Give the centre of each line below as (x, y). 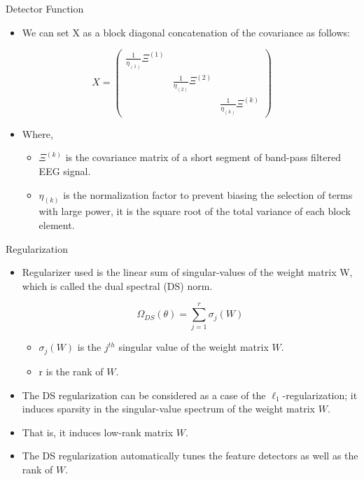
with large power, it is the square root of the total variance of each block (195, 211)
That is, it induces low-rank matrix (98, 432)
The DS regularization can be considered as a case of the (144, 395)
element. (57, 224)
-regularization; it (320, 395)
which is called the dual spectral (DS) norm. (117, 285)
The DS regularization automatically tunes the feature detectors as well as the (190, 456)
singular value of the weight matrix (194, 347)
